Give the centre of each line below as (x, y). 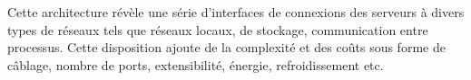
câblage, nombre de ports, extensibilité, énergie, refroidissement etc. (196, 64)
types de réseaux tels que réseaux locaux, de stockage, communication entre (218, 29)
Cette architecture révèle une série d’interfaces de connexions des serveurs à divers (236, 12)
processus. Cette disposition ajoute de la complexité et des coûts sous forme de (226, 47)
